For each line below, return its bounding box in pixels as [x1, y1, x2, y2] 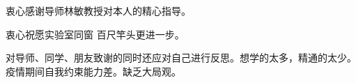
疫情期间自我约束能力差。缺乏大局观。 [6, 63, 181, 78]
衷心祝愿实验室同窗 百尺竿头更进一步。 [6, 27, 185, 41]
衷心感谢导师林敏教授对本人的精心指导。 [6, 3, 191, 17]
